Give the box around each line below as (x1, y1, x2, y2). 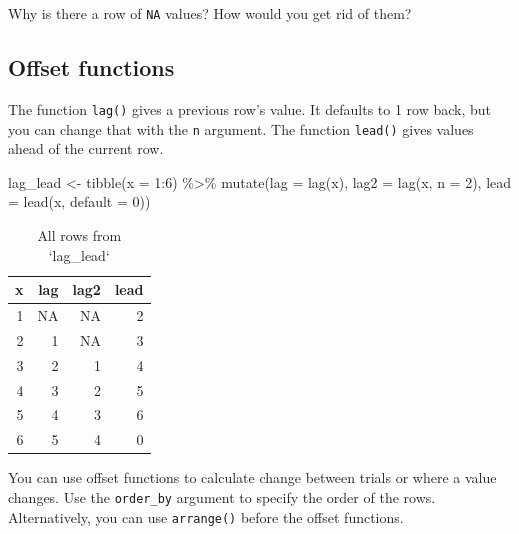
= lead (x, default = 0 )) (8, 191, 151, 212)
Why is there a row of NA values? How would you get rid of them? (8, 3, 412, 23)
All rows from (37, 224, 122, 245)
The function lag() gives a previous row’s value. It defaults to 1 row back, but (8, 98, 492, 119)
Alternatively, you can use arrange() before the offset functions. (8, 506, 404, 527)
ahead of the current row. (8, 138, 164, 159)
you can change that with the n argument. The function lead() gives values (8, 118, 474, 139)
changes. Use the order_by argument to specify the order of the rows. (8, 486, 436, 507)
